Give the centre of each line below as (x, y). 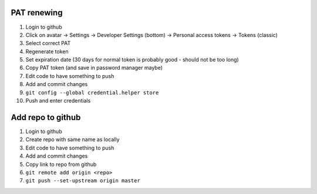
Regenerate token (47, 51)
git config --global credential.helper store (92, 93)
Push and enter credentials (58, 101)
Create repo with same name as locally (72, 139)
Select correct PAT (48, 43)
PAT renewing (37, 13)
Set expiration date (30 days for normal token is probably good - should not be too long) (132, 60)
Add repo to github (46, 117)
